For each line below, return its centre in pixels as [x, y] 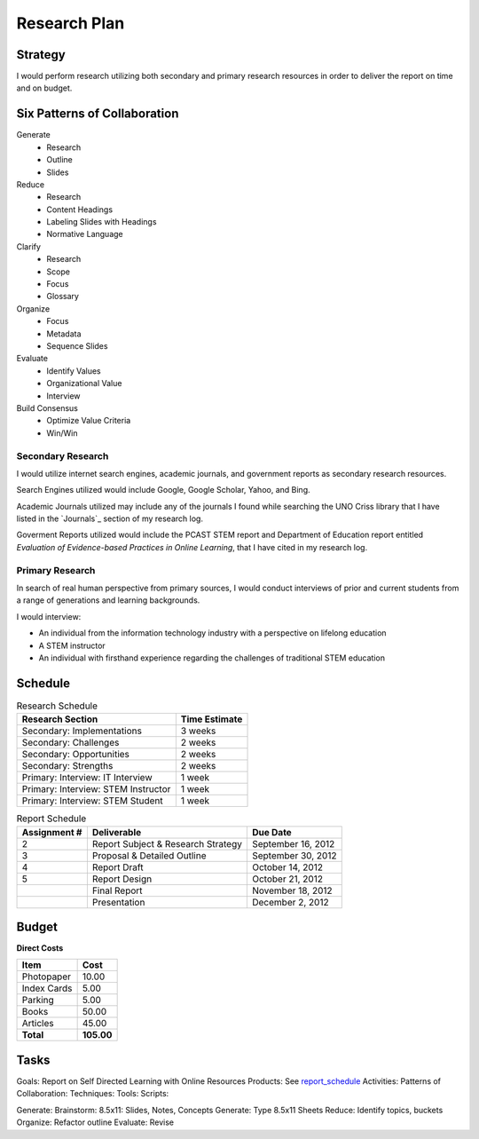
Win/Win [62, 433]
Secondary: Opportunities [76, 755]
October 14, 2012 [287, 867]
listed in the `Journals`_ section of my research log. [110, 518]
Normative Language [85, 234]
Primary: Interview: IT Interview [87, 778]
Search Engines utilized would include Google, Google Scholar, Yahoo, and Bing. [163, 490]
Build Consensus [47, 407]
